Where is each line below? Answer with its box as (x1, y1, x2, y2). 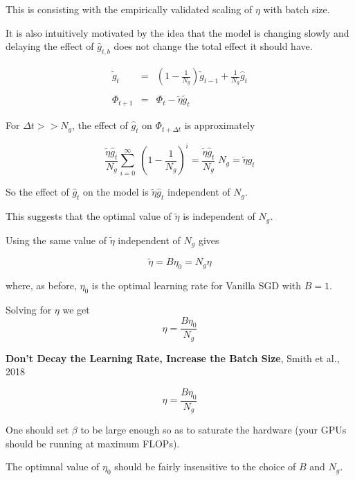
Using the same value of (6, 232, 107, 247)
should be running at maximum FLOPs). (6, 436, 180, 450)
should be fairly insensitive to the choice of (114, 459, 296, 474)
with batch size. (263, 2, 330, 16)
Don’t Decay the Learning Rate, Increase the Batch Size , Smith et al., (6, 350, 340, 365)
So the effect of (6, 185, 69, 199)
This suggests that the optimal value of (6, 209, 172, 223)
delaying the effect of (6, 39, 94, 53)
